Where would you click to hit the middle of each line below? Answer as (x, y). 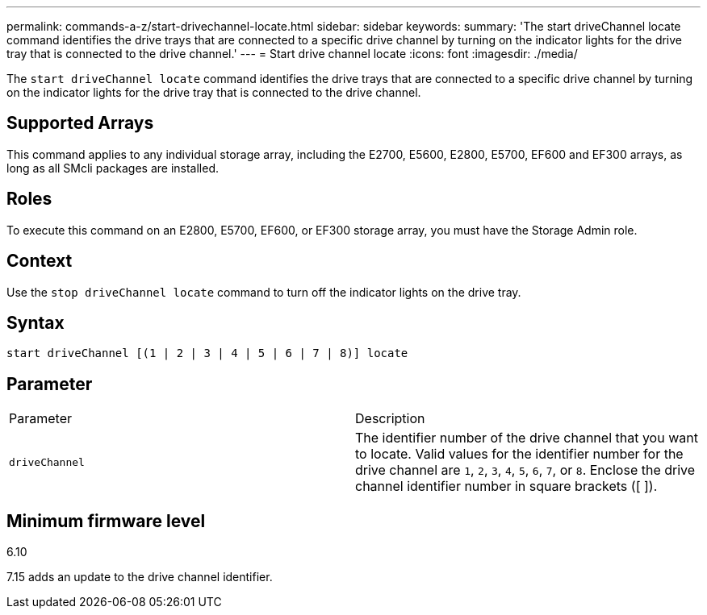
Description (390, 419)
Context (40, 261)
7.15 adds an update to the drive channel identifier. (140, 577)
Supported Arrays (80, 123)
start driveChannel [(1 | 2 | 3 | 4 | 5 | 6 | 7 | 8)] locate (207, 353)
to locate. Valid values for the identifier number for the (519, 454)
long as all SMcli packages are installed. (113, 168)
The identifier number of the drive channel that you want (527, 438)
